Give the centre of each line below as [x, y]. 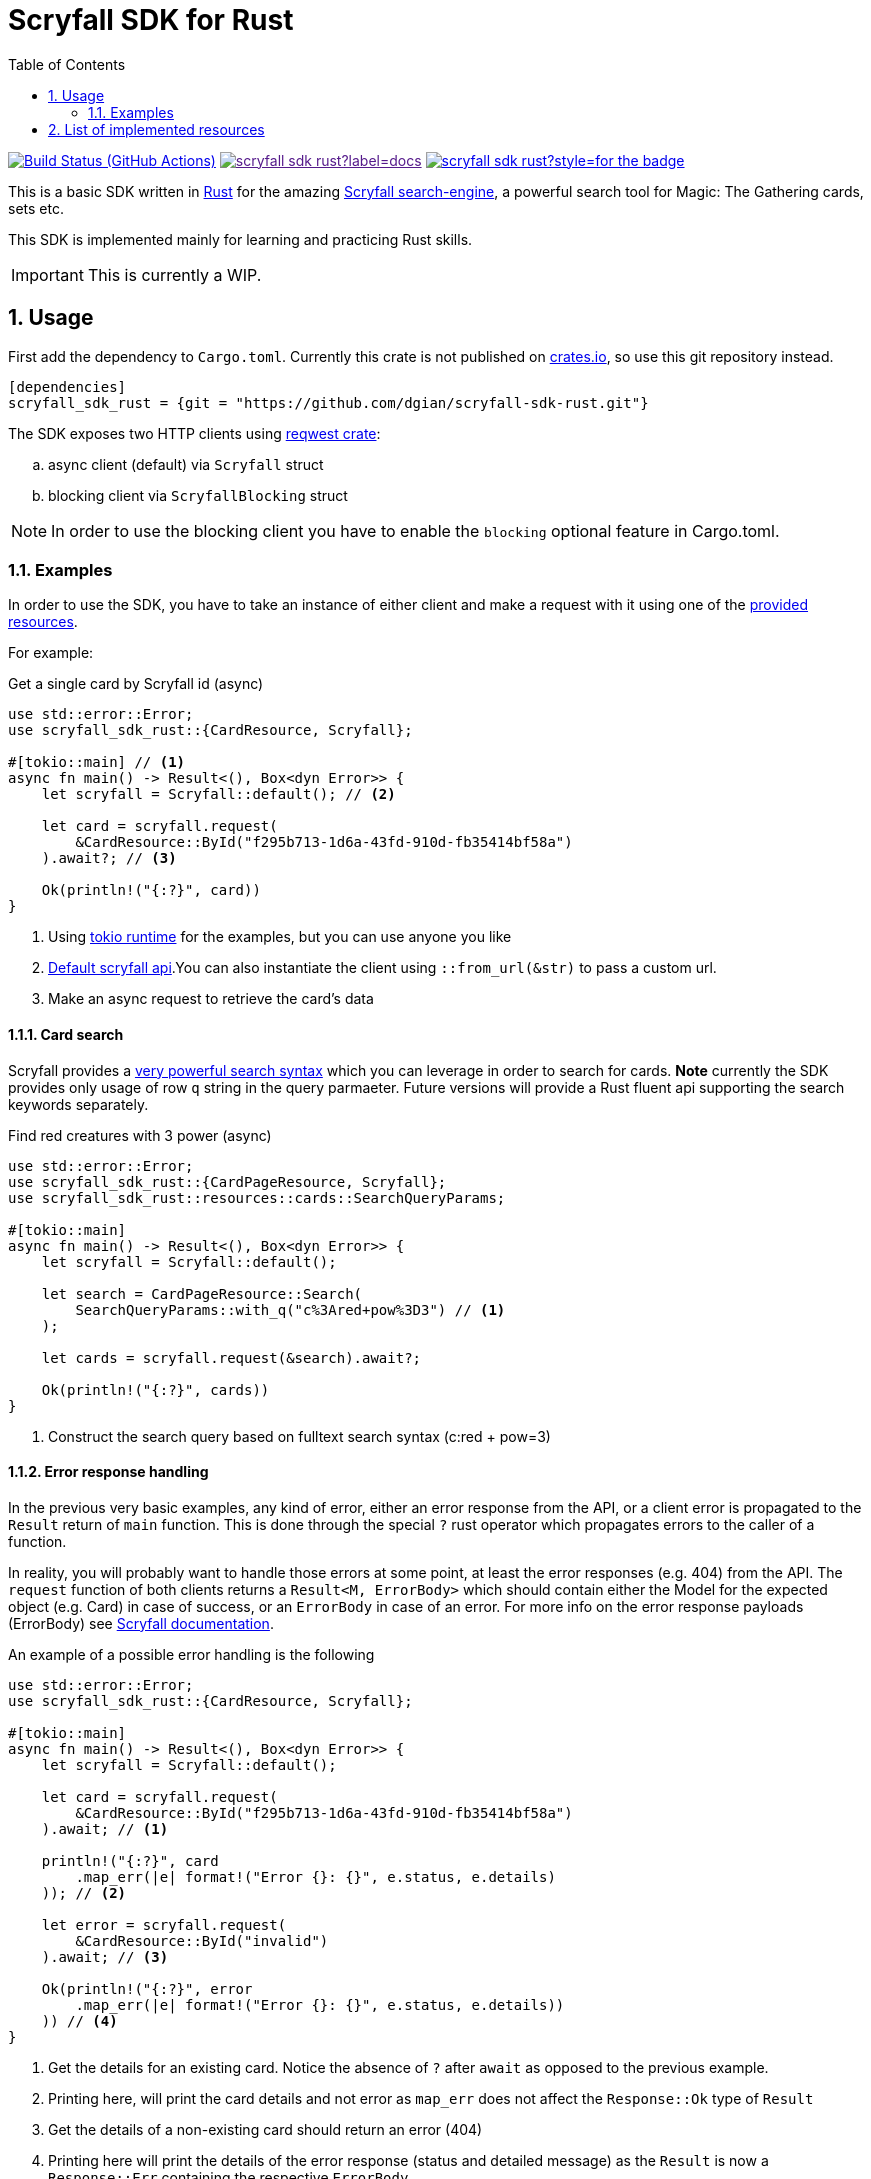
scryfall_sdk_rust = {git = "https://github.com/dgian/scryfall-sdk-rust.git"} [328, 402]
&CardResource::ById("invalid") [202, 1940]
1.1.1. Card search [66, 1034]
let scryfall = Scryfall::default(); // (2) [218, 794]
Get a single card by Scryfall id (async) [136, 684]
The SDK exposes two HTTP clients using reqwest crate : [194, 433]
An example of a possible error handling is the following [191, 1654]
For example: [51, 653]
